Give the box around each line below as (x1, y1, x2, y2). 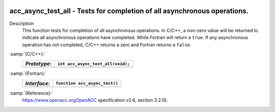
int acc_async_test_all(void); (57, 61, 130, 66)
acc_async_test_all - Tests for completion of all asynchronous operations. (9, 7, 249, 15)
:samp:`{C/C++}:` (9, 51, 46, 57)
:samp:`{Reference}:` (9, 90, 53, 96)
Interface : (25, 79, 50, 87)
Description (9, 20, 34, 26)
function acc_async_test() (56, 80, 118, 86)
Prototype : (25, 60, 52, 67)
